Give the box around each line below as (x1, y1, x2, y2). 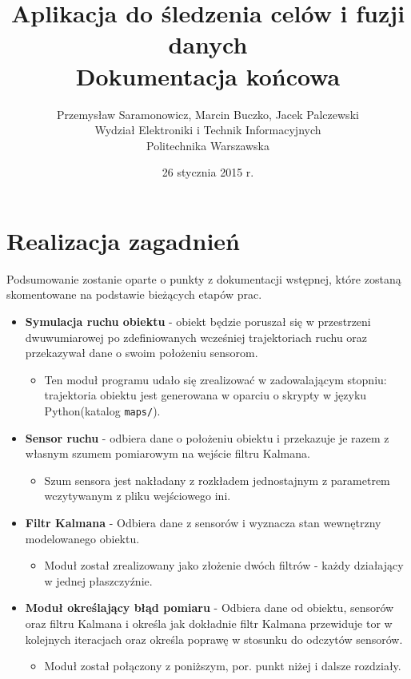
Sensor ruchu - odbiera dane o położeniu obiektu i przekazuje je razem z (25, 429, 389, 446)
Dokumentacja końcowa (75, 59, 341, 92)
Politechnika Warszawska (146, 137, 269, 153)
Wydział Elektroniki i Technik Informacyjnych (94, 121, 321, 138)
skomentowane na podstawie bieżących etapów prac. (6, 286, 262, 303)
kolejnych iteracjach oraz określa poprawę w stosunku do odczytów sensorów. (25, 630, 403, 647)
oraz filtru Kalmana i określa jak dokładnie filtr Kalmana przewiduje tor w (25, 614, 393, 631)
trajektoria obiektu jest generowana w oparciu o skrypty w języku (44, 387, 367, 403)
